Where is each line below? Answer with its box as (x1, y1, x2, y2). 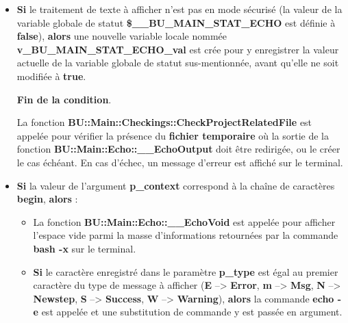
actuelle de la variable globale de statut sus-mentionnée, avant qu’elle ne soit (16, 55, 339, 70)
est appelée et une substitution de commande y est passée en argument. (41, 305, 343, 319)
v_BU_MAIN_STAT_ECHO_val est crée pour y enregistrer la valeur (16, 42, 339, 56)
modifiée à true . (16, 68, 86, 83)
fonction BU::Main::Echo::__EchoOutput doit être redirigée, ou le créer (16, 142, 340, 156)
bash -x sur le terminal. (33, 241, 136, 255)
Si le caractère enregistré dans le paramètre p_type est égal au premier (33, 264, 338, 279)
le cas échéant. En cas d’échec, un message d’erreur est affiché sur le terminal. (16, 155, 343, 169)
